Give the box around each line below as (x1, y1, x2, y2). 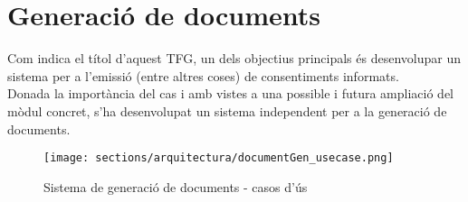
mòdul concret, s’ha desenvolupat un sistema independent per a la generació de (7, 101, 447, 120)
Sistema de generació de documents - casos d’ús (43, 177, 308, 196)
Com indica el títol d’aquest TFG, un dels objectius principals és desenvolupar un (7, 49, 461, 68)
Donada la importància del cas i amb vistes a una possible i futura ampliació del (7, 84, 454, 103)
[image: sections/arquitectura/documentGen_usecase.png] (43, 151, 394, 165)
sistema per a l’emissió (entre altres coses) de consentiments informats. (7, 66, 399, 85)
